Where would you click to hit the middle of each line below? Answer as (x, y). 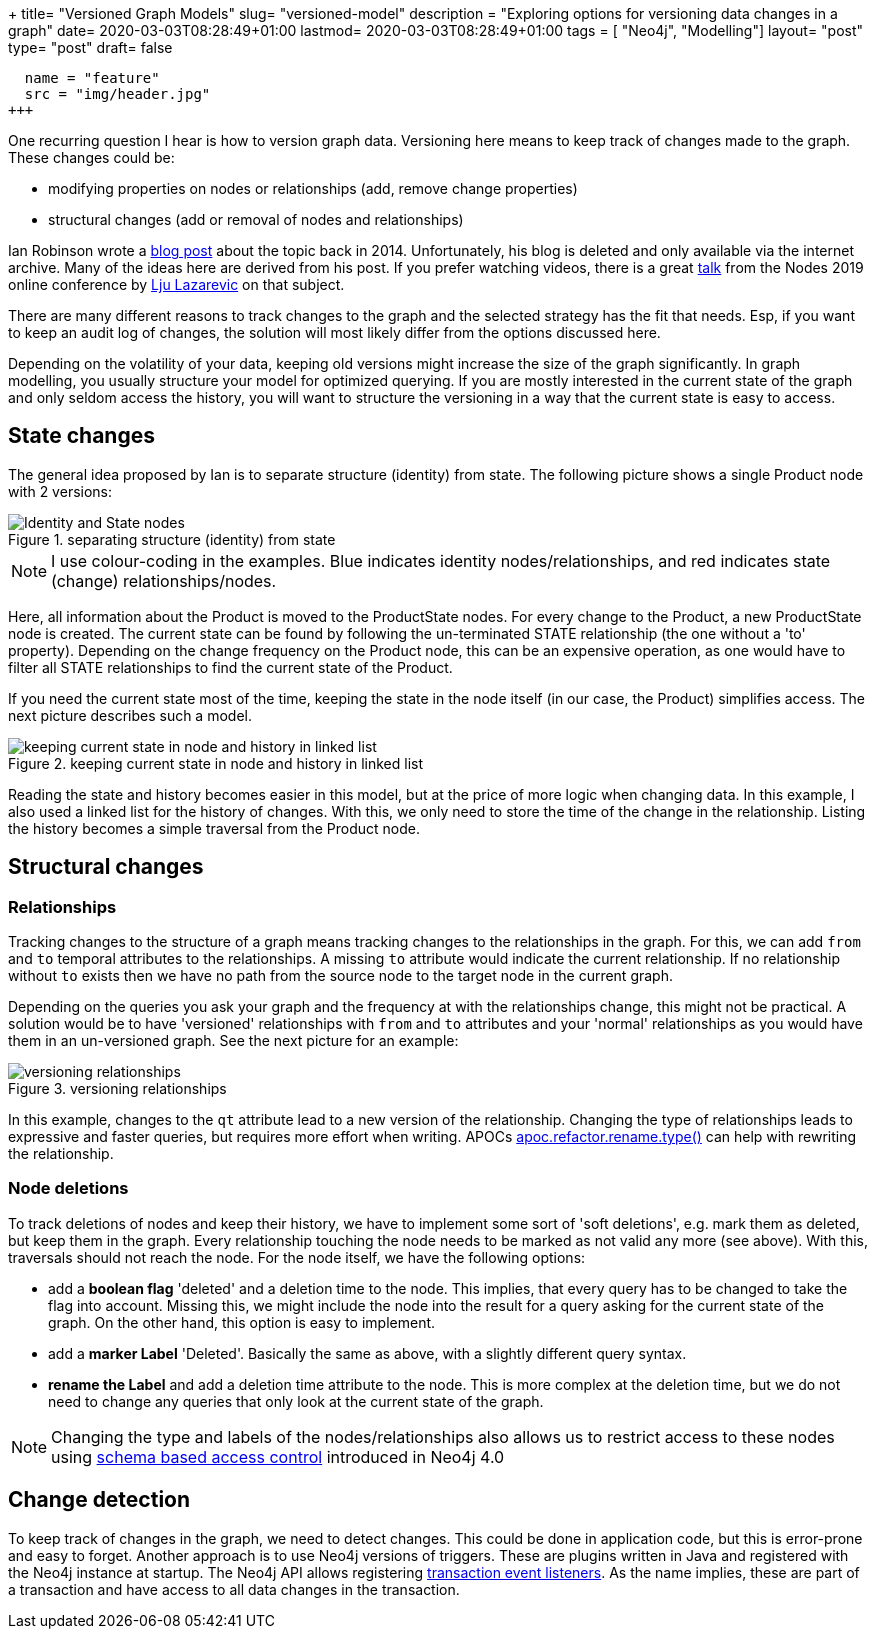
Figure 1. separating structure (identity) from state (172, 539)
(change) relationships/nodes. (164, 580)
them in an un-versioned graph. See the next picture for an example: (233, 1041)
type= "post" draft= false (90, 47)
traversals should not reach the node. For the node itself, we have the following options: (297, 1257)
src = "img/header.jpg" (117, 94)
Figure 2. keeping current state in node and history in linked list (216, 763)
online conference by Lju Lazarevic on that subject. (176, 284)
